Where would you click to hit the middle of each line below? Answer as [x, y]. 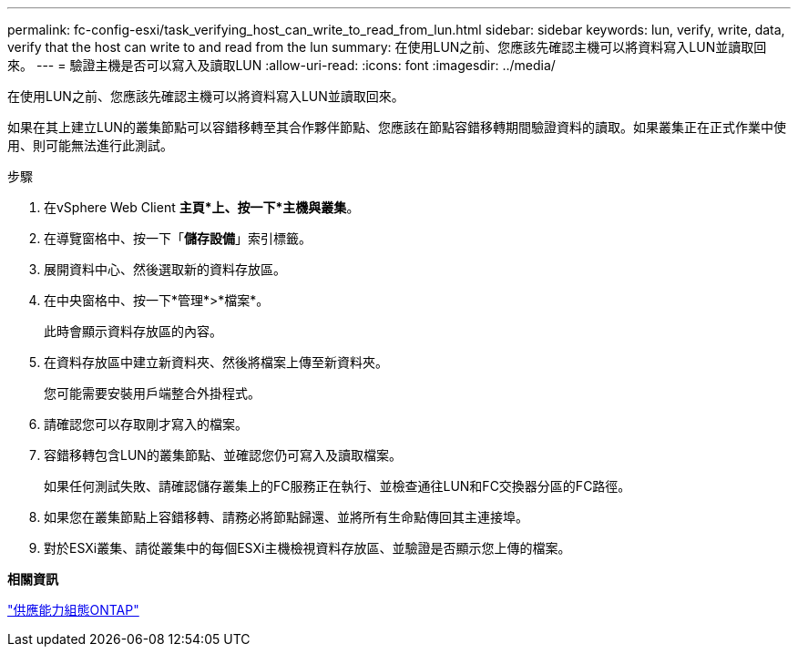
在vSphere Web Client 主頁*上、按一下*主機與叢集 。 [202, 207]
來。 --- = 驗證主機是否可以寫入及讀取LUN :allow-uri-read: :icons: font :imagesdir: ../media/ [281, 65]
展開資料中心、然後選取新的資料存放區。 [165, 269]
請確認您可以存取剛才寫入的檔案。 [146, 424]
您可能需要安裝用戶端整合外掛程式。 [152, 393]
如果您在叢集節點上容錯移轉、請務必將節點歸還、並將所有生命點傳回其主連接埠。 [286, 517]
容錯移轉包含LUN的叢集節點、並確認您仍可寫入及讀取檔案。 [223, 455]
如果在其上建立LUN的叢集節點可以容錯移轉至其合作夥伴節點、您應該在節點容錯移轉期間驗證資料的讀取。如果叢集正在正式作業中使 [397, 127]
